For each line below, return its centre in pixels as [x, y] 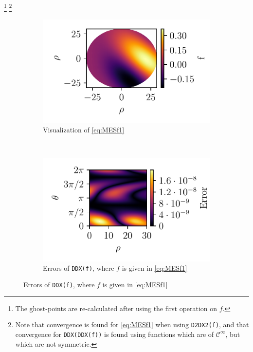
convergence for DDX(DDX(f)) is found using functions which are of [115, 334]
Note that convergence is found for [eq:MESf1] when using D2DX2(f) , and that [132, 324]
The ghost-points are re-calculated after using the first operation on [116, 308]
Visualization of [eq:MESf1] [84, 130]
